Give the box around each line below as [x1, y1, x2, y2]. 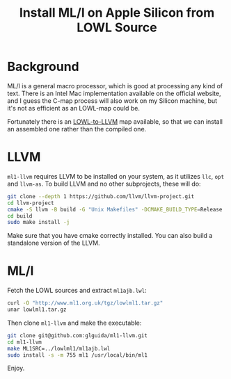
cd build [7, 212, 33, 220]
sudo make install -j [7, 219, 70, 226]
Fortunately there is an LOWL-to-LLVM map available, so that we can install [7, 117, 223, 126]
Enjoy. [7, 364, 25, 373]
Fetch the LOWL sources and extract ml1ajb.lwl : [7, 287, 148, 295]
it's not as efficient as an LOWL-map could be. [7, 104, 141, 112]
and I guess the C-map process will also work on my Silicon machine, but [7, 96, 218, 105]
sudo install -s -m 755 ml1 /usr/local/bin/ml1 [7, 351, 148, 359]
